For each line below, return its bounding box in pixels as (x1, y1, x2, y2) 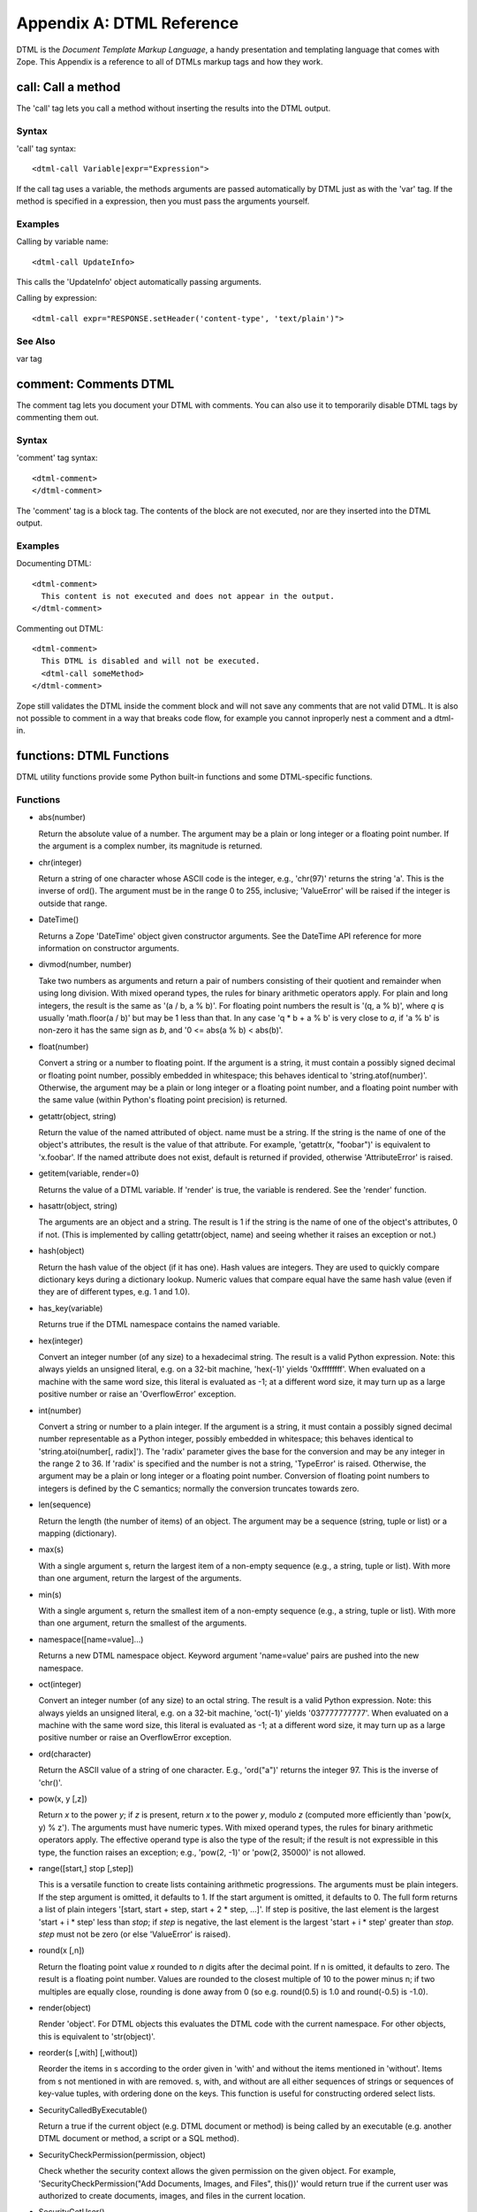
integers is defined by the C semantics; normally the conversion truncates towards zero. (38, 1483, 360, 1494)
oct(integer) (38, 1678, 82, 1689)
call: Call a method (16, 80, 121, 95)
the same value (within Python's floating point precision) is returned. (38, 1094, 288, 1105)
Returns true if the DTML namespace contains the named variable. (38, 1319, 281, 1330)
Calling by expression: (16, 293, 97, 303)
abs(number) (38, 812, 86, 823)
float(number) (38, 1041, 89, 1052)
